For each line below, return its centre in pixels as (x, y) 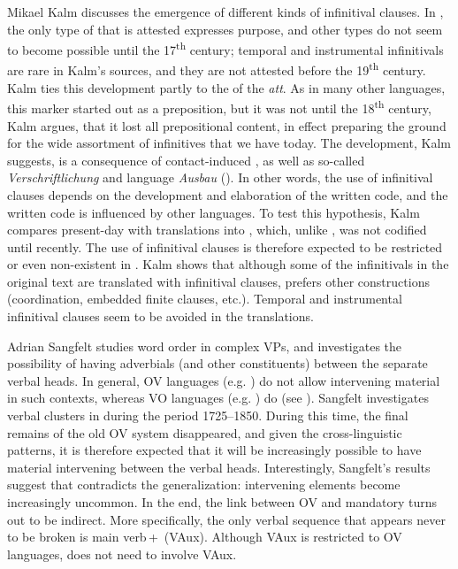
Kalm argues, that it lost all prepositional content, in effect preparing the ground (227, 125)
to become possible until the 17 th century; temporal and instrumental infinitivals (225, 48)
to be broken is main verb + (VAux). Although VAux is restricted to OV (205, 537)
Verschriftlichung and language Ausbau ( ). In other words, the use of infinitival (220, 177)
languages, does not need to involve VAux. (122, 554)
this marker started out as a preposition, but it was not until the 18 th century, (219, 107)
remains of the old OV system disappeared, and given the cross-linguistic (205, 432)
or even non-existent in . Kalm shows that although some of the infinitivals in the (228, 264)
